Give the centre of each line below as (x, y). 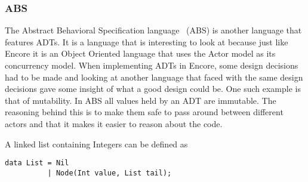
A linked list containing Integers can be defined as (96, 144)
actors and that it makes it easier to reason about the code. (114, 123)
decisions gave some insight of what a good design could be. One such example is (153, 89)
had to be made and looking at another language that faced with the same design (154, 77)
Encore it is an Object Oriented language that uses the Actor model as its (140, 53)
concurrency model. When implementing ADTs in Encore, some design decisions (152, 65)
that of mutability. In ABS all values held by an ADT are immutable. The (141, 100)
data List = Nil (37, 163)
